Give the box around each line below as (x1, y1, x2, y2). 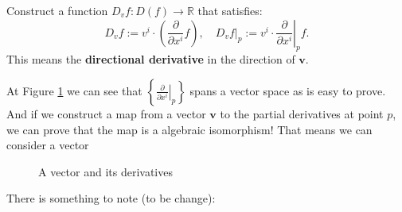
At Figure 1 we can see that (6, 82, 142, 98)
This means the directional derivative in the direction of (6, 51, 295, 67)
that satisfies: (197, 2, 263, 18)
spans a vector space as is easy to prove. (189, 82, 386, 98)
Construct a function (6, 2, 108, 18)
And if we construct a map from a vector (6, 105, 206, 121)
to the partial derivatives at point (220, 105, 384, 121)
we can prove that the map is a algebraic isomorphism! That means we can (6, 121, 373, 137)
